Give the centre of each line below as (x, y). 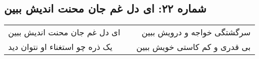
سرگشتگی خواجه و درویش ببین (196, 32)
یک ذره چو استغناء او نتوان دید (60, 47)
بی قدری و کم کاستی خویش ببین (194, 47)
